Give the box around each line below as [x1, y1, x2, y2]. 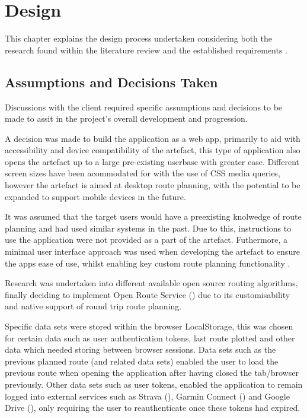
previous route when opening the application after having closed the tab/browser [5, 366, 299, 379]
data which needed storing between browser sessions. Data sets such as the [5, 343, 276, 356]
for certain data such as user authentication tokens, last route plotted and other [5, 331, 295, 344]
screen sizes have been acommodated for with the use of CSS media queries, [5, 167, 280, 179]
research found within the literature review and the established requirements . [5, 43, 287, 56]
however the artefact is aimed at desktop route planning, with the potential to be [5, 179, 300, 191]
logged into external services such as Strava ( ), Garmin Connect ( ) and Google [5, 389, 290, 402]
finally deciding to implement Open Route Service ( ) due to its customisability [5, 288, 290, 300]
